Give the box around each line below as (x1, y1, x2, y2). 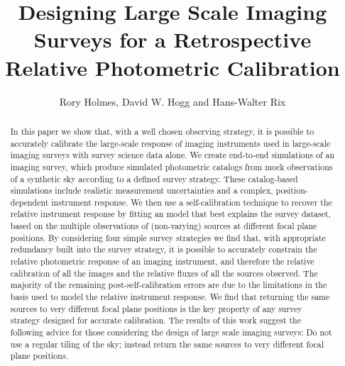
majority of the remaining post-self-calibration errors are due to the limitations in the (10, 279, 327, 291)
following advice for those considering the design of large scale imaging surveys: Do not (10, 326, 332, 338)
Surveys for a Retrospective (33, 25, 312, 54)
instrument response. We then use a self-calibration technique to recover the (51, 196, 332, 208)
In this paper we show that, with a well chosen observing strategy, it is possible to (10, 125, 314, 137)
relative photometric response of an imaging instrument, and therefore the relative (10, 255, 314, 267)
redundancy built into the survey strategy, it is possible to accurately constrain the (10, 243, 317, 255)
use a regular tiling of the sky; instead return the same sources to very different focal (10, 338, 324, 350)
